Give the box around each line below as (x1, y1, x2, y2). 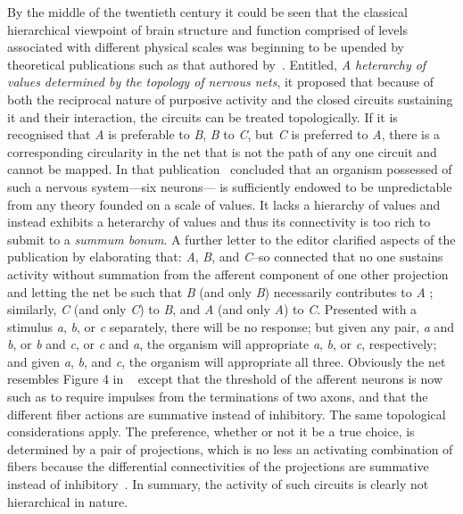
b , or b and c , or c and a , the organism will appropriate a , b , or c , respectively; (7, 335, 437, 353)
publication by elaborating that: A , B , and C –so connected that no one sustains (7, 247, 443, 266)
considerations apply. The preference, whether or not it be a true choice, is (7, 422, 415, 441)
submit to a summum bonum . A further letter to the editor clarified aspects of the (7, 229, 456, 248)
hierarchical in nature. (7, 492, 128, 510)
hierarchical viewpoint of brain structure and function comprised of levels (7, 20, 408, 38)
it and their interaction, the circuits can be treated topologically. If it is (7, 107, 398, 126)
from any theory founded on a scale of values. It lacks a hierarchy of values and (7, 195, 441, 213)
